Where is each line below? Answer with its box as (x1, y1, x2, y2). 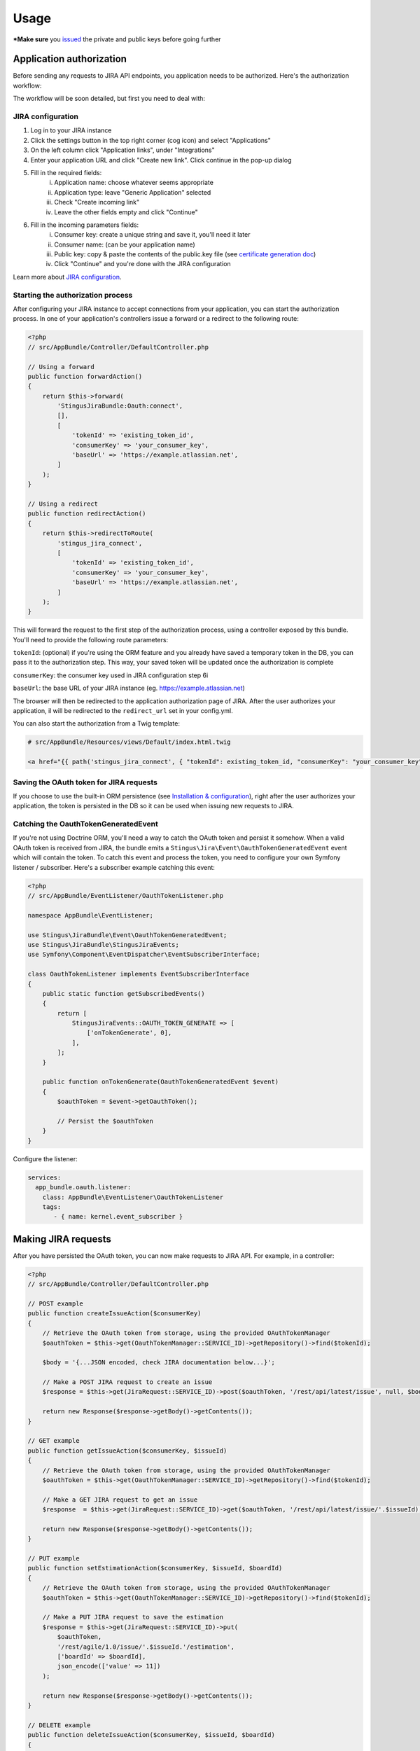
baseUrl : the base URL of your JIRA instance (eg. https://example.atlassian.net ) (13, 684, 245, 693)
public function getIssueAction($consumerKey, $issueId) (27, 1446, 227, 1455)
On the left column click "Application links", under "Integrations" (30, 146, 215, 154)
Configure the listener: (13, 1154, 78, 1163)
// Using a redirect (27, 500, 98, 508)
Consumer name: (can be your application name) (54, 240, 195, 249)
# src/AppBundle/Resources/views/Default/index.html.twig (27, 738, 231, 746)
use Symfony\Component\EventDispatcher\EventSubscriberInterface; (27, 950, 260, 959)
